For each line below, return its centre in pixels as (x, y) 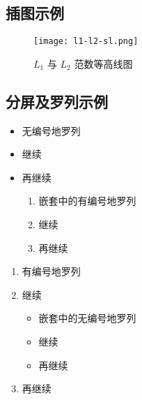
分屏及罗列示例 (57, 101)
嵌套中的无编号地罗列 (87, 318)
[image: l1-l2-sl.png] (86, 42)
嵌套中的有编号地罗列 (87, 201)
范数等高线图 (103, 63)
